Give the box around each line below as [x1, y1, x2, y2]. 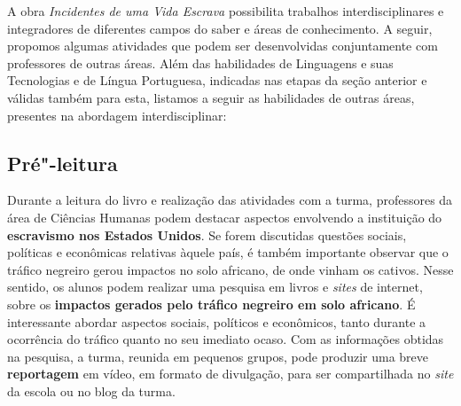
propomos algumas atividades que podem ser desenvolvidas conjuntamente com [7, 36, 438, 55]
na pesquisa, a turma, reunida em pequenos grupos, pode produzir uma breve [7, 347, 429, 365]
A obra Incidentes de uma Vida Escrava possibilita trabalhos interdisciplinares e [7, 2, 444, 20]
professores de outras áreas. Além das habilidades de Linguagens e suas [7, 53, 394, 72]
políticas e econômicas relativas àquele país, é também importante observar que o [7, 243, 449, 262]
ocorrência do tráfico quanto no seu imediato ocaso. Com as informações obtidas [7, 330, 444, 348]
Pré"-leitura [7, 149, 118, 176]
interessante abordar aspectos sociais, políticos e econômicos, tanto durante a [7, 312, 426, 331]
